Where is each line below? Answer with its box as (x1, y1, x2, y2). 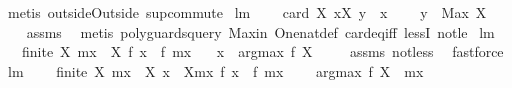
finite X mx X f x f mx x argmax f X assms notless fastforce (21, 41, 504, 62)
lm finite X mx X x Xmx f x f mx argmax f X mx (7, 60, 424, 81)
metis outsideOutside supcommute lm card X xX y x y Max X (7, 2, 487, 22)
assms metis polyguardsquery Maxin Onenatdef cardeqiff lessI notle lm (26, 21, 495, 42)
